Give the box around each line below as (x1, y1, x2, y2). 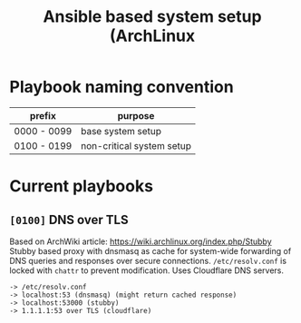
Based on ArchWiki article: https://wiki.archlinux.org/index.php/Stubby (9, 236, 272, 247)
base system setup (80, 124, 161, 137)
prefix (30, 109, 56, 122)
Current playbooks (9, 176, 154, 197)
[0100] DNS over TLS (9, 211, 129, 228)
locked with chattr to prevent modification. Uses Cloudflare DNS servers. (9, 265, 284, 276)
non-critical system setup (80, 139, 192, 152)
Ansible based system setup (43, 6, 262, 27)
